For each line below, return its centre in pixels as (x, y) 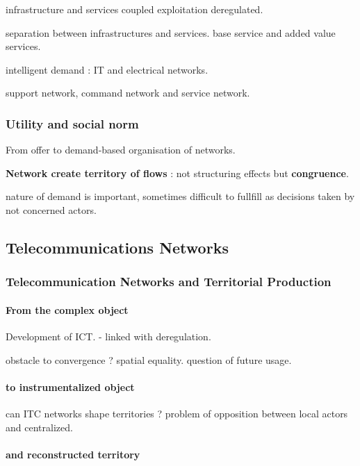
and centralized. (39, 427)
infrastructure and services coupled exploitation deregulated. (134, 9)
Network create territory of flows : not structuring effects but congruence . (177, 173)
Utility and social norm (72, 123)
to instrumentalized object (70, 386)
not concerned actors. (51, 209)
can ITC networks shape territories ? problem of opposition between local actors (177, 413)
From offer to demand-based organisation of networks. (121, 150)
